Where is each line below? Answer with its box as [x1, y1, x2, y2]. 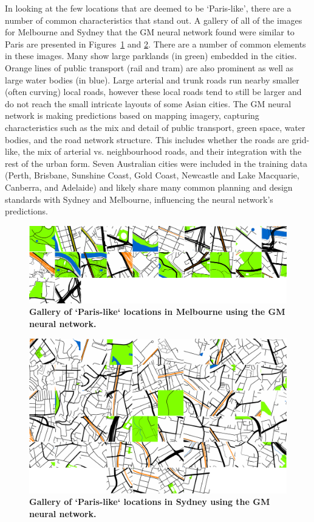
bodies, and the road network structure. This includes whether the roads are [5, 133, 289, 146]
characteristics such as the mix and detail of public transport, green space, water [5, 121, 305, 133]
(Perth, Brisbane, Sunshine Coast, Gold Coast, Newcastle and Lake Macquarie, [5, 169, 299, 182]
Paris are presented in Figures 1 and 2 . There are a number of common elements [5, 37, 306, 50]
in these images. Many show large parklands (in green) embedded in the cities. [5, 49, 297, 62]
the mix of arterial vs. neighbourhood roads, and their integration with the [22, 145, 302, 158]
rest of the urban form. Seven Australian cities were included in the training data [5, 157, 307, 169]
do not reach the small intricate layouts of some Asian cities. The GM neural [5, 97, 292, 110]
